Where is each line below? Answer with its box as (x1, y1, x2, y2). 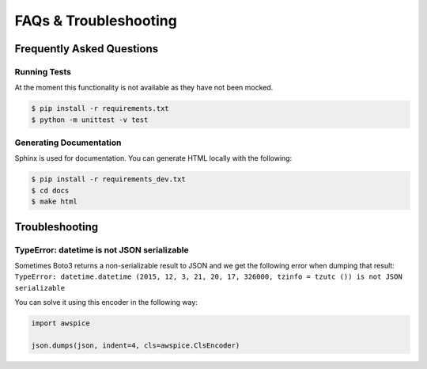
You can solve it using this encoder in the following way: (14, 298, 198, 307)
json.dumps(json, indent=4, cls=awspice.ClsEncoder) (31, 340, 240, 350)
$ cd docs (31, 186, 70, 195)
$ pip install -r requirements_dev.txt (31, 175, 186, 184)
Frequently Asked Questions (14, 42, 159, 55)
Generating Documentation (14, 137, 122, 148)
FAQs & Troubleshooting (14, 12, 177, 29)
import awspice (31, 319, 90, 328)
